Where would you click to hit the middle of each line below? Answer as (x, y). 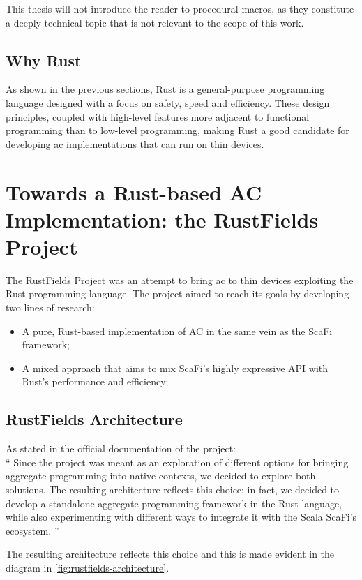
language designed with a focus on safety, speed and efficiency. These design (168, 102)
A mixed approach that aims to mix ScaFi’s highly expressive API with (175, 367)
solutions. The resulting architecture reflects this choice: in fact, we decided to (173, 489)
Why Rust (44, 60)
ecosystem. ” (32, 530)
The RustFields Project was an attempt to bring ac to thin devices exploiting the (180, 280)
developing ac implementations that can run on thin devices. (135, 143)
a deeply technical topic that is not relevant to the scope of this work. (155, 22)
